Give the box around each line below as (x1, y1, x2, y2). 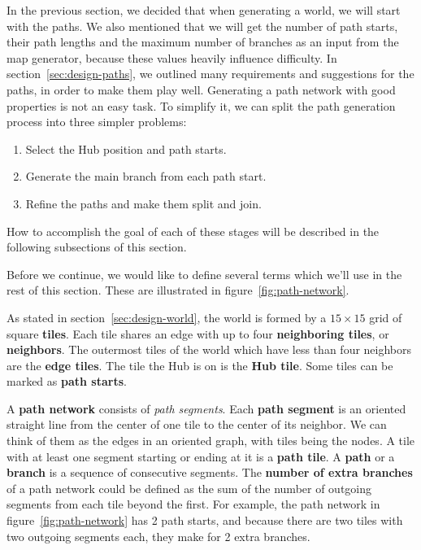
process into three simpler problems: (7, 113, 187, 130)
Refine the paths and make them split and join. (25, 194, 262, 212)
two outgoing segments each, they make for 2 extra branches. (7, 527, 310, 544)
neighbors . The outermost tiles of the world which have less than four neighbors (7, 341, 412, 358)
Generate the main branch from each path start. (25, 168, 267, 185)
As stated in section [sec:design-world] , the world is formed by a (7, 308, 327, 325)
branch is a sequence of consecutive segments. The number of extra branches (7, 464, 413, 481)
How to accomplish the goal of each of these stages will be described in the (7, 222, 380, 239)
